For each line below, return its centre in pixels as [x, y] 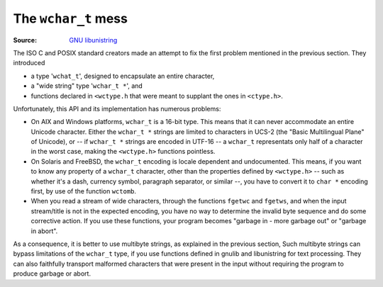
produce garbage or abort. [52, 274]
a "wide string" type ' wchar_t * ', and [87, 86]
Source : [25, 40]
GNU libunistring [93, 40]
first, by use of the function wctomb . [84, 191]
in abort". [44, 231]
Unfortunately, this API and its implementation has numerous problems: [117, 108]
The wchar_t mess [70, 18]
